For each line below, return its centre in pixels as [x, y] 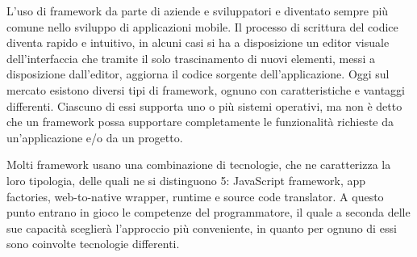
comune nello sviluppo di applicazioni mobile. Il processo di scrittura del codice [202, 26]
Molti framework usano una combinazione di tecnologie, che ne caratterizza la [199, 164]
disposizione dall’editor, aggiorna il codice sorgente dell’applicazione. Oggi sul [198, 74]
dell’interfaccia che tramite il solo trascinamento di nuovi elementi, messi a [191, 58]
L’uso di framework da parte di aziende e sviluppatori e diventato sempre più [198, 11]
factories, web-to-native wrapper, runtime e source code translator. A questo [195, 196]
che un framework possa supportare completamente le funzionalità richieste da [200, 122]
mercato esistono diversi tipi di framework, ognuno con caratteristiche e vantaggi [206, 89]
